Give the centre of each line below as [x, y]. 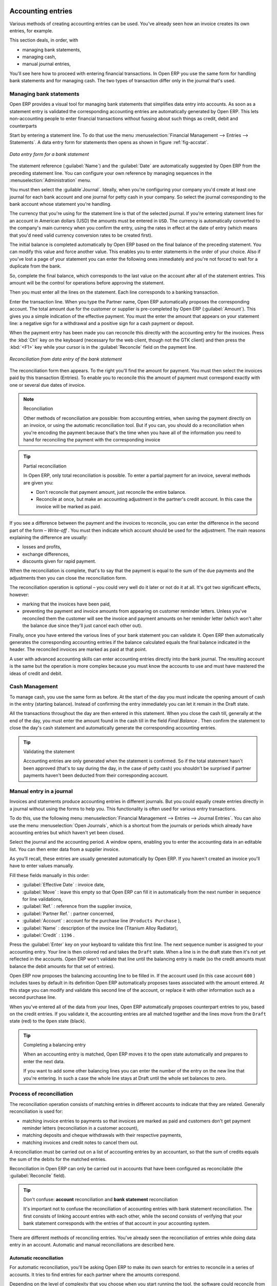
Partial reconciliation [45, 466]
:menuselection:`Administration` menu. [51, 180]
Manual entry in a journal [41, 791]
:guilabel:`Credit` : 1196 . [48, 935]
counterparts [23, 126]
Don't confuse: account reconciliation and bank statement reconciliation [101, 1200]
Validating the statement [49, 752]
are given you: [38, 483]
